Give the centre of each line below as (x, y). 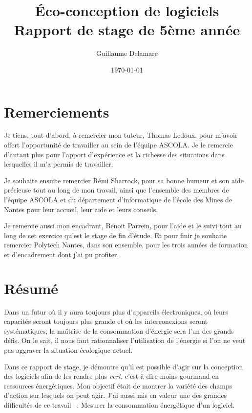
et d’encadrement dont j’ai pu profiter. (62, 254)
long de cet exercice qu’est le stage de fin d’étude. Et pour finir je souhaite (115, 235)
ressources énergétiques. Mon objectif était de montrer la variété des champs (118, 385)
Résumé (31, 288)
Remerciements (57, 111)
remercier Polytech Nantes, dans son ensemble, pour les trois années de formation (126, 245)
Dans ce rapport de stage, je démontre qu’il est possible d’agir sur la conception (124, 366)
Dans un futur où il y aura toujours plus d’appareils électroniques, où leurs (116, 311)
